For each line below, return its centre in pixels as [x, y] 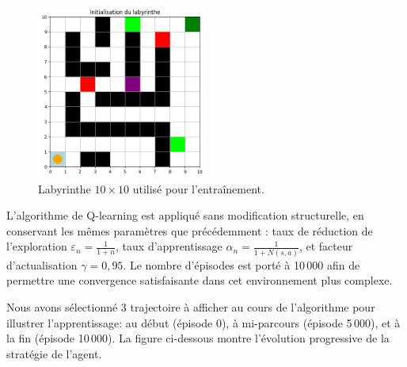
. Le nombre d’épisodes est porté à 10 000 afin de [242, 264]
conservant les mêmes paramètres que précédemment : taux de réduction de [190, 230]
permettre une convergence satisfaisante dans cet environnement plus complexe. [200, 280]
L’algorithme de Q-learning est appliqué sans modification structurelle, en [185, 215]
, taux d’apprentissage [169, 246]
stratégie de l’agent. [54, 353]
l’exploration [37, 246]
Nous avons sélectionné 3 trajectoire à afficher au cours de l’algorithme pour [191, 306]
